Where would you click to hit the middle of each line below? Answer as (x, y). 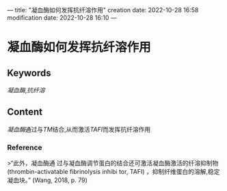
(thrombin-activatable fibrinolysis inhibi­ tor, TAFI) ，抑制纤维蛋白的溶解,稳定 (113, 172)
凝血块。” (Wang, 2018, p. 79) (47, 180)
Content (25, 112)
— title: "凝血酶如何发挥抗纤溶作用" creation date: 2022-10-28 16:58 (103, 10)
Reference (25, 147)
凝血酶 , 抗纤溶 (26, 90)
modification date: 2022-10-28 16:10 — (62, 18)
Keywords (29, 73)
